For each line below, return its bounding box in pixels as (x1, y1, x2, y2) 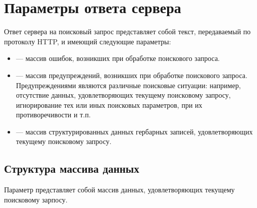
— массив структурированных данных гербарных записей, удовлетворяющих (16, 126, 253, 136)
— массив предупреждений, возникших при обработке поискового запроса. (16, 70, 247, 80)
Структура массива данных (4, 161, 139, 176)
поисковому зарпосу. (4, 194, 68, 204)
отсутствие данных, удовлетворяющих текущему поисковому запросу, (16, 90, 231, 100)
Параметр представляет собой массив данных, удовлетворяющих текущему (4, 184, 235, 195)
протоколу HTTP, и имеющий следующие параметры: (4, 36, 171, 46)
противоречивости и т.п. (16, 109, 91, 120)
